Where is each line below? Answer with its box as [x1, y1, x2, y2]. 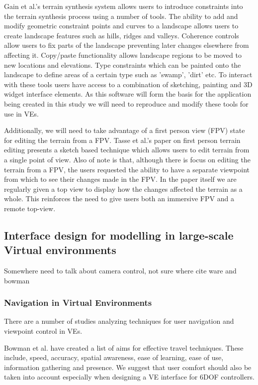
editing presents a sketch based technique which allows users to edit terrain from [4, 144, 250, 155]
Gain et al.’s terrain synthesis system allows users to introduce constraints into [4, 1, 243, 11]
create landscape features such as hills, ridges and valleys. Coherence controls [4, 30, 239, 40]
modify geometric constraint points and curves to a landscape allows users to [4, 20, 239, 31]
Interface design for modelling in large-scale [4, 227, 234, 243]
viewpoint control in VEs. [4, 326, 83, 336]
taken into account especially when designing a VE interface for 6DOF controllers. [4, 372, 255, 382]
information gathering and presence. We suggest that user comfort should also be [4, 362, 252, 372]
